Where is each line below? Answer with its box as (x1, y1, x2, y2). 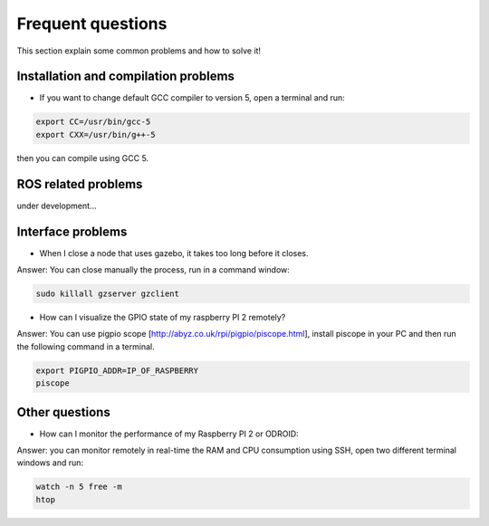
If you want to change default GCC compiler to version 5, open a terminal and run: (39, 92, 346, 103)
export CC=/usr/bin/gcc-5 (35, 117, 151, 127)
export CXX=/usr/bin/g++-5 (35, 129, 156, 139)
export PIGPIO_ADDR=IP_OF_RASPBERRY (35, 365, 199, 376)
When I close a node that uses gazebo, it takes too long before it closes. (39, 247, 309, 258)
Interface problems (16, 224, 128, 239)
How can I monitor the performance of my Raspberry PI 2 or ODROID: (39, 428, 299, 439)
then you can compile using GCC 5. (16, 152, 149, 163)
